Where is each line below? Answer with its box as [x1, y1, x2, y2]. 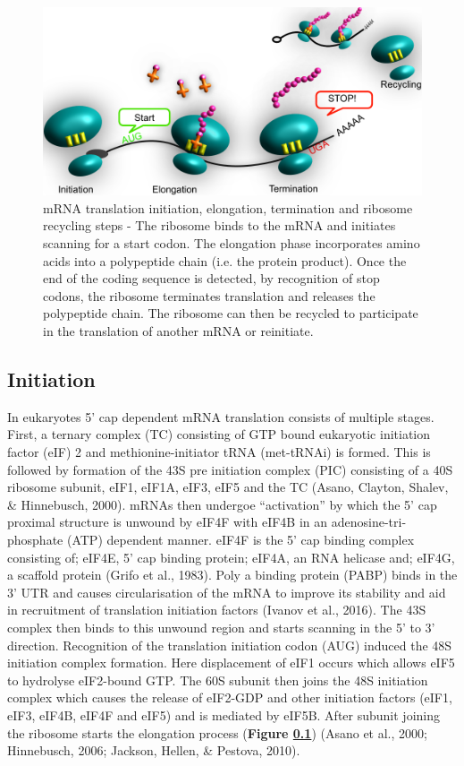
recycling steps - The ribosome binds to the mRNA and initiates [43, 216, 396, 235]
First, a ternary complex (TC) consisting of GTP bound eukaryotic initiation [7, 425, 431, 443]
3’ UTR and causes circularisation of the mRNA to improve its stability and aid [7, 582, 446, 601]
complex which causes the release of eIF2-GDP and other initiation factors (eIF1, [7, 688, 452, 707]
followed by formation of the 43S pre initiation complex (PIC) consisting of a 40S [7, 460, 453, 478]
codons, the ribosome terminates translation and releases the [43, 286, 375, 305]
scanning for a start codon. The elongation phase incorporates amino [43, 234, 420, 253]
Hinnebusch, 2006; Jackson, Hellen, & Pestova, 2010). [7, 741, 300, 760]
